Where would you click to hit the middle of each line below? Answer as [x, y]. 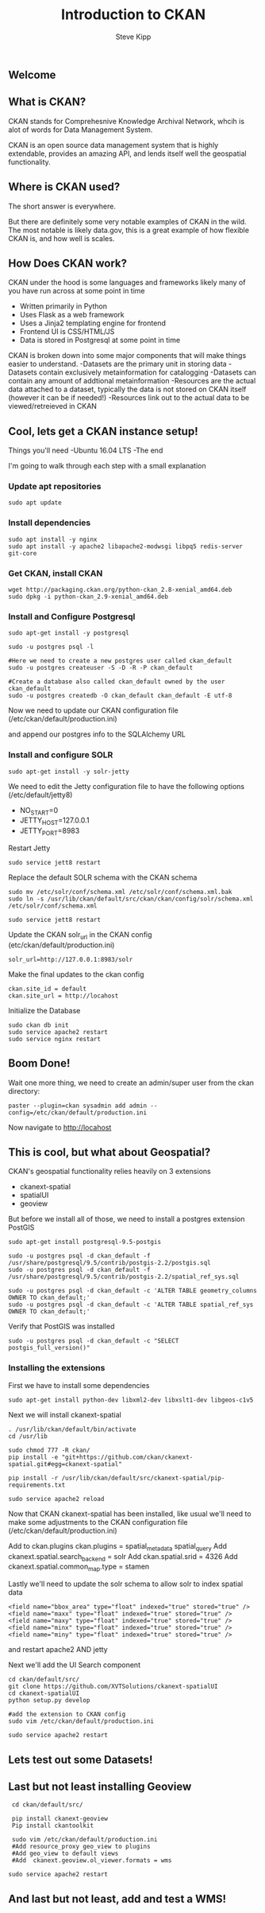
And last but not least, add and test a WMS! [117, 1899]
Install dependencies [50, 523]
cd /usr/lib [28, 1436]
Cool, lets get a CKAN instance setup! [103, 431]
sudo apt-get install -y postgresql [69, 633]
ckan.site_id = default [48, 989]
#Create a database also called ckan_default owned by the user [117, 682]
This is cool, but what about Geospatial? [109, 1152]
